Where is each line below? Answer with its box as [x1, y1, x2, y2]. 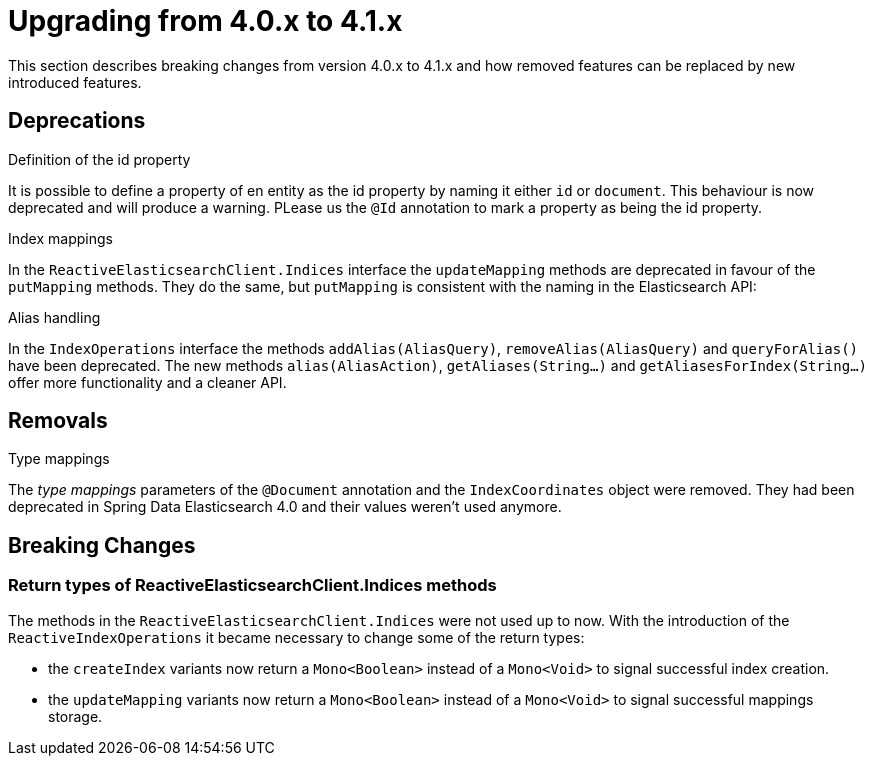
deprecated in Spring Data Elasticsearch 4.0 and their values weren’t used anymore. [8, 498, 562, 516]
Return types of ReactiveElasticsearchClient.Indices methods [8, 575, 497, 596]
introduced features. [8, 73, 142, 91]
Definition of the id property [8, 150, 191, 168]
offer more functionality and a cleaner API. [8, 373, 287, 391]
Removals [8, 408, 108, 434]
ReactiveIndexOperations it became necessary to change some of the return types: [8, 628, 585, 646]
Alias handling [8, 308, 101, 326]
